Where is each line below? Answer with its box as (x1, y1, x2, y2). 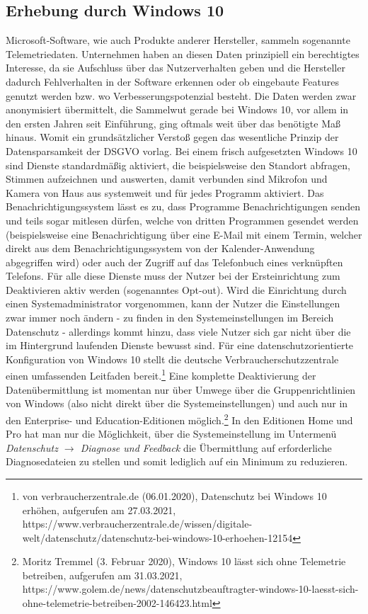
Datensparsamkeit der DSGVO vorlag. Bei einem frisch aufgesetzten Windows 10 (6, 143, 357, 158)
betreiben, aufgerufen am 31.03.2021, (22, 567, 183, 582)
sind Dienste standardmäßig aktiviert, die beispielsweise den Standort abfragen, (6, 157, 350, 172)
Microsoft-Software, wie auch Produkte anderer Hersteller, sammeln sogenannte (6, 33, 350, 47)
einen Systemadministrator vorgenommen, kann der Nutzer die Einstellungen (6, 296, 340, 311)
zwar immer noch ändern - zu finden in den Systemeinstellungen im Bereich (6, 310, 334, 325)
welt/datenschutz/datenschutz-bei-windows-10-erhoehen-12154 (22, 530, 293, 545)
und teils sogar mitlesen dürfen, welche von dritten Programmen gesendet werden (6, 212, 359, 227)
